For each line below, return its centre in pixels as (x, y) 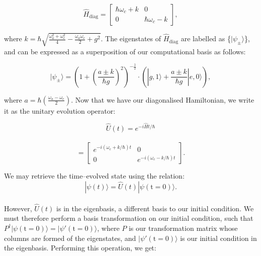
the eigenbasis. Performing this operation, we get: (80, 248)
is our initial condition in (219, 238)
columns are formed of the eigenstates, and (70, 238)
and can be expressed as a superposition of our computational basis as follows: (125, 51)
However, (18, 208)
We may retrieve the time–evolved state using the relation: (94, 176)
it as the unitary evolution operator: (60, 110)
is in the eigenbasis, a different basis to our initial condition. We (155, 208)
